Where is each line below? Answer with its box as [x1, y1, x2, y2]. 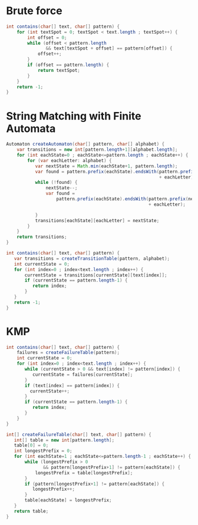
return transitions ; [16, 234, 67, 240]
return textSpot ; [37, 67, 81, 73]
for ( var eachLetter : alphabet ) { [27, 157, 112, 163]
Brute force [6, 4, 63, 18]
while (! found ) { [35, 180, 78, 186]
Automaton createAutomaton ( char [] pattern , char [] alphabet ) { [6, 141, 165, 147]
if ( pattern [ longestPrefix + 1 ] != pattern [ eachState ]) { [24, 481, 165, 487]
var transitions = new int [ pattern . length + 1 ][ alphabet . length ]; [16, 147, 178, 153]
